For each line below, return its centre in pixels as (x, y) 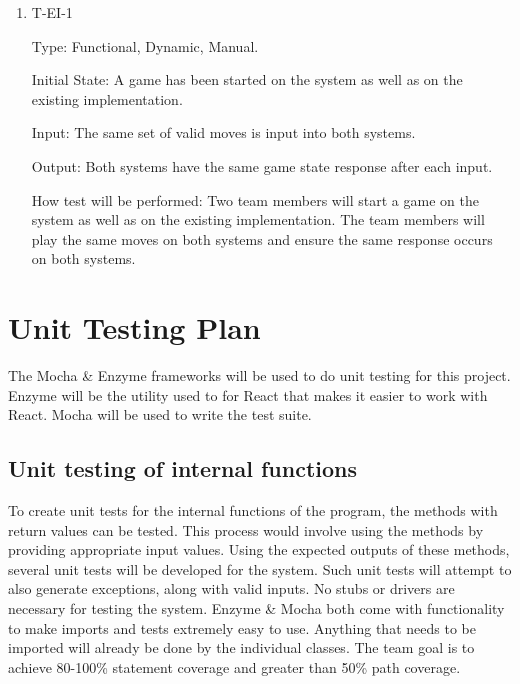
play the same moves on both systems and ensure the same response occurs (262, 238)
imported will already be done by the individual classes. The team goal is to (241, 647)
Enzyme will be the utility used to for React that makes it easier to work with (248, 394)
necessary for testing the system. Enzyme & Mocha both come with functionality (256, 608)
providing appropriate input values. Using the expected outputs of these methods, (259, 549)
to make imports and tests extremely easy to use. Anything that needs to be (242, 627)
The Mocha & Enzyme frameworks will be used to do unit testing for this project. (259, 375)
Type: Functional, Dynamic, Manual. (145, 45)
